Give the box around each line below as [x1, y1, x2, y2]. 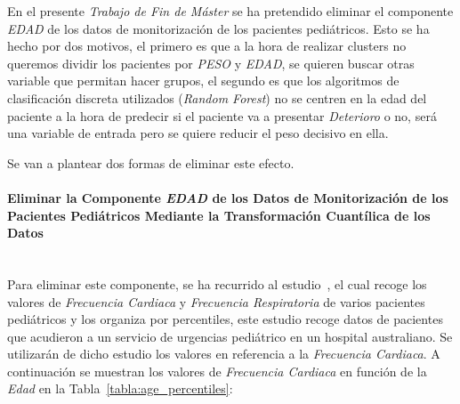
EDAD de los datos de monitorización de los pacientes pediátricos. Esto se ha [7, 19, 430, 37]
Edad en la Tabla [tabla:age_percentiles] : [7, 379, 233, 398]
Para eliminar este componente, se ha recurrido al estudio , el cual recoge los [7, 274, 427, 293]
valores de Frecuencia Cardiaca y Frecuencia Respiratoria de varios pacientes [7, 292, 425, 311]
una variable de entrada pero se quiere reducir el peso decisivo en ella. [7, 124, 389, 142]
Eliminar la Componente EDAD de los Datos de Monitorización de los [7, 188, 448, 206]
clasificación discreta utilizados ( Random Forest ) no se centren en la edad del [7, 88, 427, 107]
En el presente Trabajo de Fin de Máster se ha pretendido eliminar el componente [7, 2, 454, 20]
